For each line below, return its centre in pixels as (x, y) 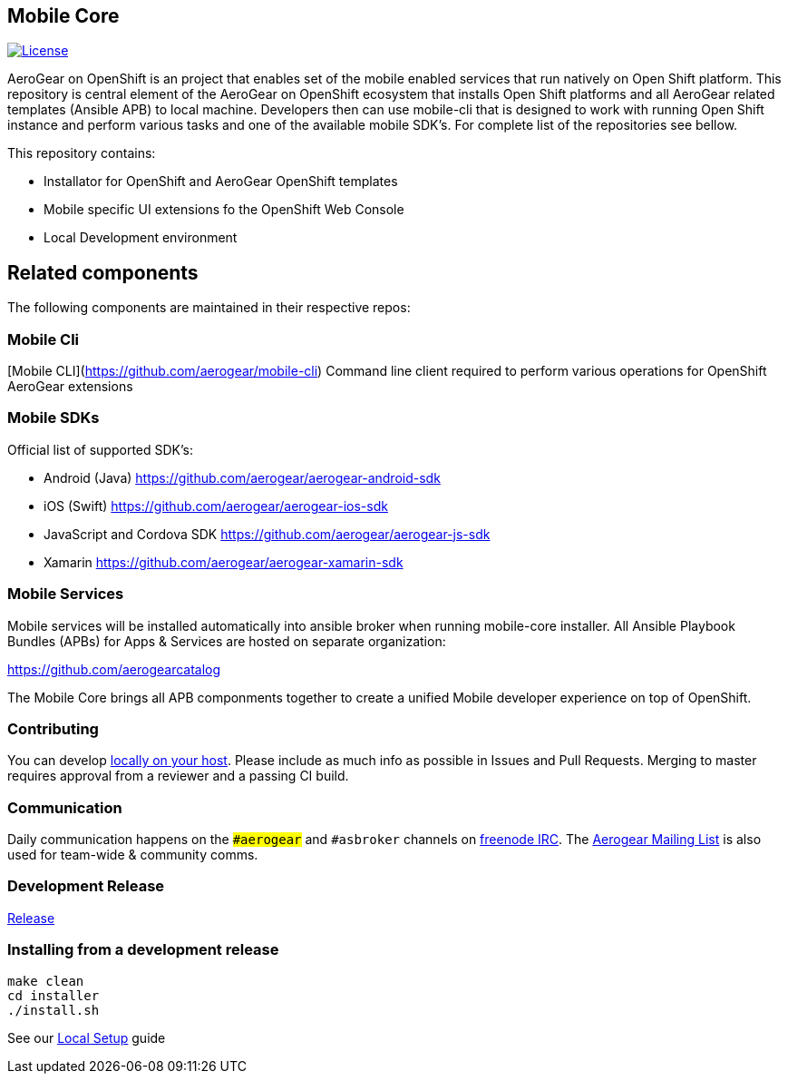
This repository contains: (82, 153)
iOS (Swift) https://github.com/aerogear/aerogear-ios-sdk (216, 506)
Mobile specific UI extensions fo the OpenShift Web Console (224, 210)
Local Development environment (141, 238)
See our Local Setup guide (87, 1037)
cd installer (54, 995)
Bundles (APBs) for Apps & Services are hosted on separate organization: (227, 641)
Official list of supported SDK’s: (100, 449)
